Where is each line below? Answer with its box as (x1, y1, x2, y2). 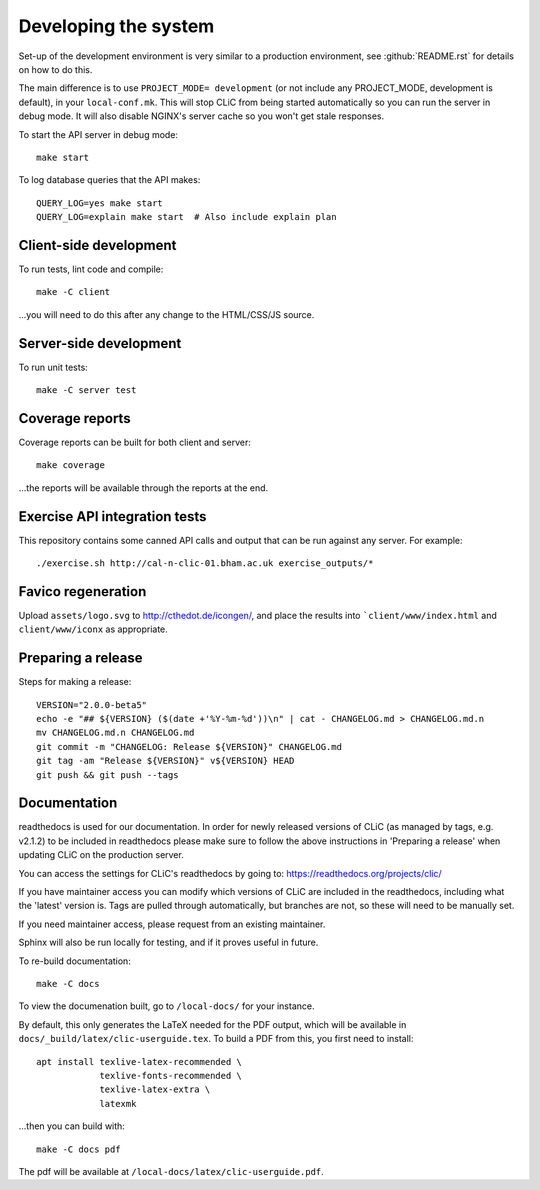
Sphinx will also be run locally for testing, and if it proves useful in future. (18, 936, 319, 949)
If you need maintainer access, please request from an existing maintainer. (18, 918, 326, 930)
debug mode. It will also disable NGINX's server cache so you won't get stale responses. (18, 110, 385, 122)
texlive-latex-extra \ (99, 1084, 211, 1095)
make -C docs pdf (36, 1143, 121, 1155)
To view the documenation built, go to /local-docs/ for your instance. (18, 1000, 315, 1012)
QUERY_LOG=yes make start (36, 197, 164, 209)
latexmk (99, 1098, 137, 1109)
